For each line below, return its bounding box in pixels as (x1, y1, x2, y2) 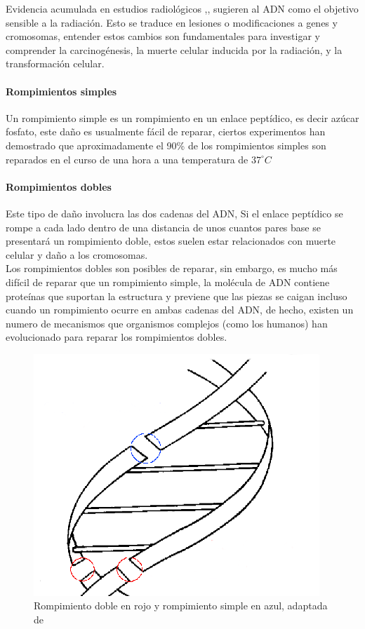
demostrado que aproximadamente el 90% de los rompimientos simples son (6, 137, 326, 152)
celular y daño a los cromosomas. (6, 247, 148, 262)
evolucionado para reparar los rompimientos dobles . (6, 330, 227, 344)
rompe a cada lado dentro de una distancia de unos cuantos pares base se (6, 219, 321, 234)
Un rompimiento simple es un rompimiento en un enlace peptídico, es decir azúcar (6, 110, 359, 125)
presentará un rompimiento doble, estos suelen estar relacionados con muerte (6, 234, 336, 248)
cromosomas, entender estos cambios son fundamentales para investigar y (6, 29, 320, 43)
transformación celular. (6, 56, 105, 71)
